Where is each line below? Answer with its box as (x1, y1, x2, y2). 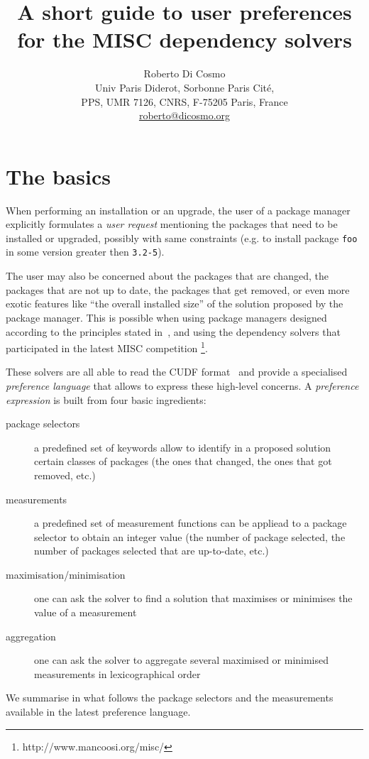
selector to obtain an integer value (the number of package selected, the (34, 529, 346, 544)
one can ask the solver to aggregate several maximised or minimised (34, 652, 329, 667)
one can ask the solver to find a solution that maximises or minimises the (34, 591, 353, 606)
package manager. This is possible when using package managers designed (6, 310, 327, 324)
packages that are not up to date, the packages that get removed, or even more (6, 282, 350, 297)
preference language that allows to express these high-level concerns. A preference (6, 378, 359, 393)
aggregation (6, 628, 56, 643)
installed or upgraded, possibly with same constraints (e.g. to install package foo (6, 230, 358, 245)
